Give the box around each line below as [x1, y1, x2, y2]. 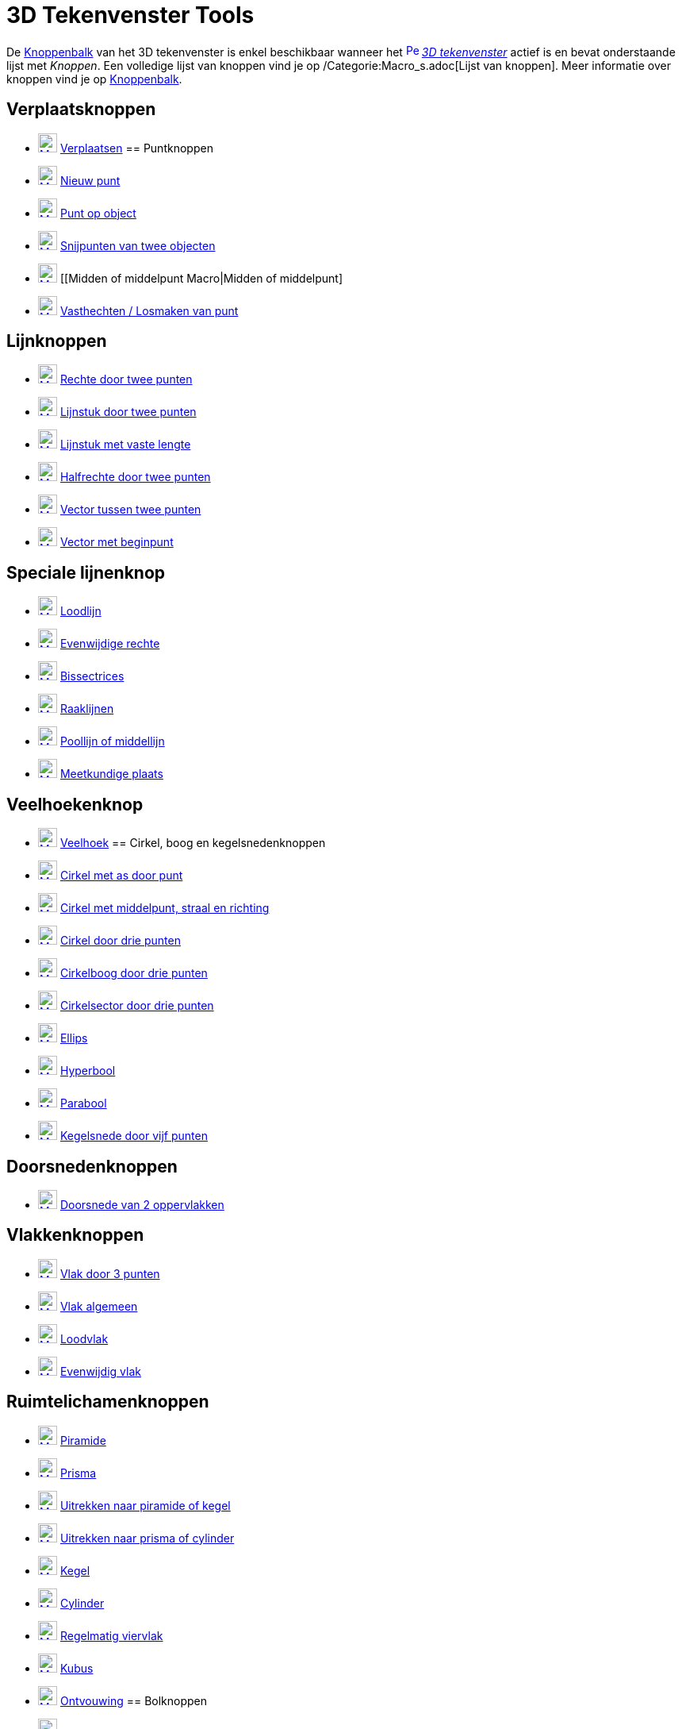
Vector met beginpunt [59, 535, 174, 549]
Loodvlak [59, 1331, 109, 1346]
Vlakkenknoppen [6, 1225, 144, 1246]
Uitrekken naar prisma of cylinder [59, 1531, 235, 1545]
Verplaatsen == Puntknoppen [59, 141, 213, 155]
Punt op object [59, 206, 136, 220]
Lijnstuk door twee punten [59, 405, 197, 419]
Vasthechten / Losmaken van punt [59, 303, 239, 318]
